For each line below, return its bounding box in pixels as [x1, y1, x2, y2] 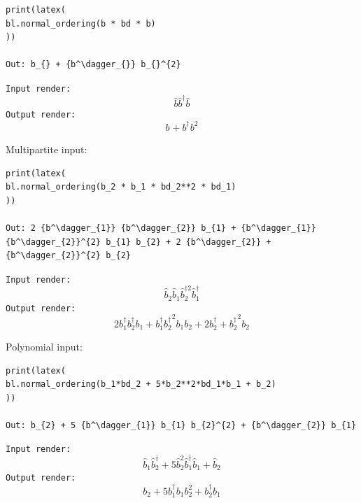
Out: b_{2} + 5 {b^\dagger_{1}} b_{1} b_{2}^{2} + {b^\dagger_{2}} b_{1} [6, 420, 357, 430]
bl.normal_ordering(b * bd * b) [6, 18, 156, 29]
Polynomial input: [6, 339, 83, 353]
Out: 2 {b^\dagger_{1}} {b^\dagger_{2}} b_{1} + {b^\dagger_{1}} [6, 222, 316, 233]
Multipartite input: [6, 141, 87, 156]
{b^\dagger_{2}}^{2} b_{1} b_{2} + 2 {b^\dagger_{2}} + [6, 236, 271, 247]
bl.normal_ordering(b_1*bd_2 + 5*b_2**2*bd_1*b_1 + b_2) [6, 379, 276, 390]
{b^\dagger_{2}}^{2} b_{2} [6, 250, 131, 261]
